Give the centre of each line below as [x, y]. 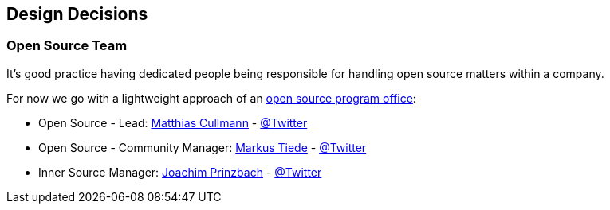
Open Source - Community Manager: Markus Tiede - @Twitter [203, 147]
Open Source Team [67, 46]
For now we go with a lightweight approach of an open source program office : [211, 98]
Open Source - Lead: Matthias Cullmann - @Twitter [173, 122]
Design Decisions [77, 14]
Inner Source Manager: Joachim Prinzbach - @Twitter [180, 172]
